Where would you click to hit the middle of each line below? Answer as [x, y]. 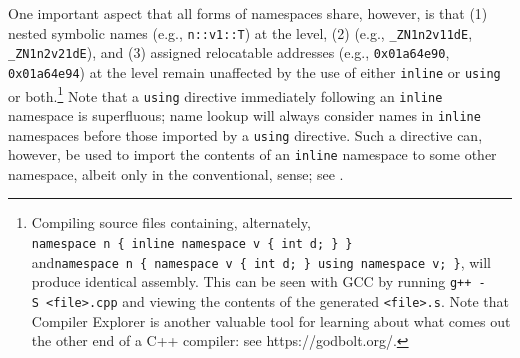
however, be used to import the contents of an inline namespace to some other [252, 154]
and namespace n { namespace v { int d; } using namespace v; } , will [261, 261]
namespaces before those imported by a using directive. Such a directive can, [245, 134]
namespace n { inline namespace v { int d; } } [192, 244]
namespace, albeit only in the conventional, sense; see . [176, 173]
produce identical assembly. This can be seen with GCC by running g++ [251, 281]
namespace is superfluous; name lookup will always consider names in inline [244, 114]
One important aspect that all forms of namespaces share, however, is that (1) [248, 13]
